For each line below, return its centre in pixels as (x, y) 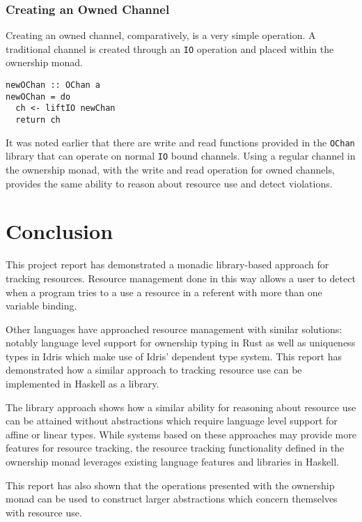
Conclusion (60, 231)
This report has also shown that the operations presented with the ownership (170, 485)
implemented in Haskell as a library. (82, 384)
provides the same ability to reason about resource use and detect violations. (169, 183)
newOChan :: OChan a (53, 85)
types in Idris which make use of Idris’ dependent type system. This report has (174, 356)
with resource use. (44, 512)
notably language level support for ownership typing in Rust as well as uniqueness (181, 343)
